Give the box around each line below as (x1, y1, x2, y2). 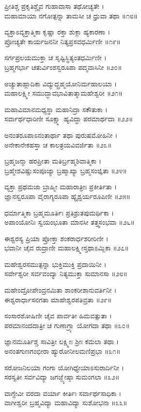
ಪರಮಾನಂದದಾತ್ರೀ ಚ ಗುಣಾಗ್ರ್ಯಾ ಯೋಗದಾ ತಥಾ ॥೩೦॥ (4, 320, 130, 330)
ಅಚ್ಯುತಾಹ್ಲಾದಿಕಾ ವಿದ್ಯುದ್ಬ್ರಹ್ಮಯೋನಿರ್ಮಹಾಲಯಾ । (4, 78, 117, 88)
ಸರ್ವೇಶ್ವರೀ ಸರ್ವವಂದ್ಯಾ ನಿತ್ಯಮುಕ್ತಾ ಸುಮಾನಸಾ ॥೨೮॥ (4, 268, 127, 279)
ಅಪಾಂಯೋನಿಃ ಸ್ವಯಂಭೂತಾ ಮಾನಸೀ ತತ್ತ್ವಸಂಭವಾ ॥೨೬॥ (4, 217, 135, 227)
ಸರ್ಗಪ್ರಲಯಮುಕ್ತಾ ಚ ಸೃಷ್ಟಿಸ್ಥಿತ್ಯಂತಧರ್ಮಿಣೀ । (4, 52, 107, 63)
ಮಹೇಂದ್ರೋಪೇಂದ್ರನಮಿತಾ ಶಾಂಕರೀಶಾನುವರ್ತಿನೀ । (4, 285, 117, 295)
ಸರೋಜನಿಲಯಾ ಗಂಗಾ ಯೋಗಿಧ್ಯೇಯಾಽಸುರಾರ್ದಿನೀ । (4, 362, 124, 372)
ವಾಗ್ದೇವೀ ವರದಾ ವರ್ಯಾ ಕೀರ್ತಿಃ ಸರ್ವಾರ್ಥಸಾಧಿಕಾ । (4, 388, 122, 398)
